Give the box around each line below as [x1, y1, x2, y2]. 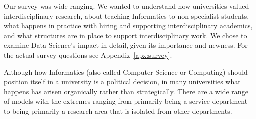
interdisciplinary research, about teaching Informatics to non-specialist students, [4, 10, 249, 21]
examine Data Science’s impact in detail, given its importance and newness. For [4, 40, 248, 50]
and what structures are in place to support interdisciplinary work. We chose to [4, 30, 247, 40]
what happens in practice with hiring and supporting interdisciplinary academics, [4, 20, 253, 31]
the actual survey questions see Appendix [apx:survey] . [4, 49, 172, 60]
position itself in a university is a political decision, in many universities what [4, 76, 241, 87]
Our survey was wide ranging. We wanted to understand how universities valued [4, 1, 249, 11]
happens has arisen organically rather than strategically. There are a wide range [4, 86, 248, 96]
